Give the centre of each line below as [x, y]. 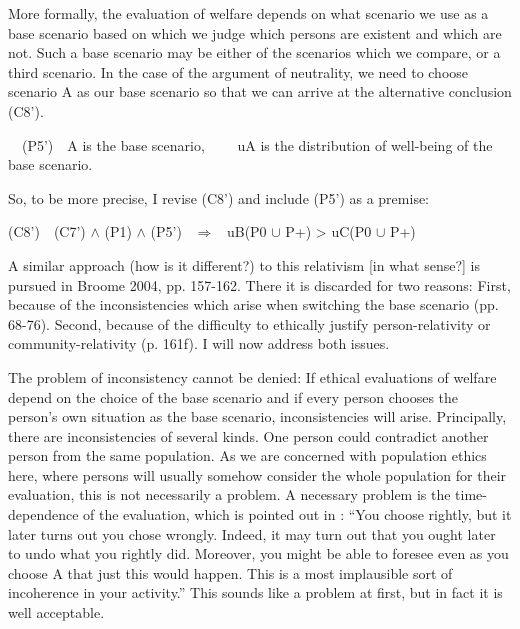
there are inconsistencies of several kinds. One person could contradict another [248, 435]
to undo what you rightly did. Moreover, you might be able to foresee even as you [258, 553]
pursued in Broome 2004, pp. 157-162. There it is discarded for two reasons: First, [259, 284]
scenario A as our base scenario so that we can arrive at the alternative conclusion [260, 91]
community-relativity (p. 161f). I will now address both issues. [199, 343]
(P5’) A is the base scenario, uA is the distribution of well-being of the [257, 144]
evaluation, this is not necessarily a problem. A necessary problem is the [229, 494]
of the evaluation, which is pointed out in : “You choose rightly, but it [297, 514]
